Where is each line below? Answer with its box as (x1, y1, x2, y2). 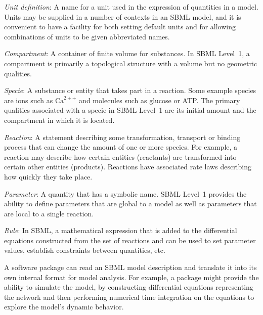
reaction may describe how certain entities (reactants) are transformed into (4, 151, 237, 162)
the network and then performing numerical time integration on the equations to (4, 291, 254, 302)
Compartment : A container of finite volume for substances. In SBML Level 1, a (4, 48, 250, 59)
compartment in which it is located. (4, 114, 115, 125)
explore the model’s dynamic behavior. (4, 301, 124, 312)
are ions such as (4, 95, 53, 105)
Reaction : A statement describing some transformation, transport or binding (4, 131, 241, 142)
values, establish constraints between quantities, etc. (4, 245, 165, 255)
